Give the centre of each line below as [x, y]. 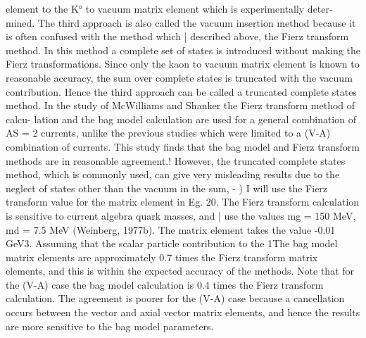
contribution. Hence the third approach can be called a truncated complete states [181, 91]
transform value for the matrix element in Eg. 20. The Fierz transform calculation [183, 202]
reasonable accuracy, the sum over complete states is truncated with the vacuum [179, 77]
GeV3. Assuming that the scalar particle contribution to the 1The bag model [172, 243]
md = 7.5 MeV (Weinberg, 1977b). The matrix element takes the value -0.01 [171, 229]
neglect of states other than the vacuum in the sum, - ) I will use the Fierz [167, 188]
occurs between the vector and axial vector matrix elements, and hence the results [183, 312]
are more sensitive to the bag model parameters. [110, 326]
